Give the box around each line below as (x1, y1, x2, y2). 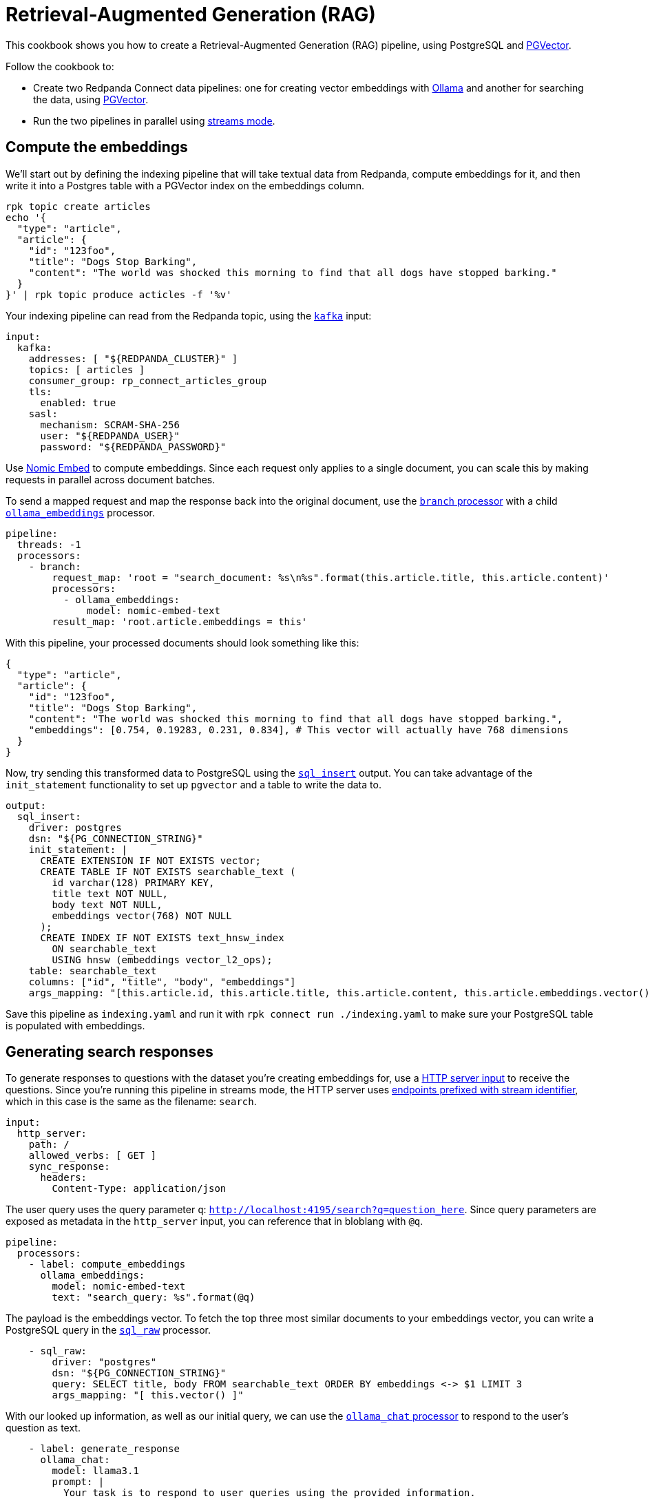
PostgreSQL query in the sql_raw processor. (6, 1324, 211, 1336)
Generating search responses (6, 1043, 213, 1061)
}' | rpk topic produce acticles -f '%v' (6, 288, 232, 300)
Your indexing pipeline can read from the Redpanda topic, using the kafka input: (6, 309, 372, 322)
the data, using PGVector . (33, 93, 149, 105)
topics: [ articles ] (28, 364, 145, 375)
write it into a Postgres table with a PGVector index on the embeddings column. (6, 179, 365, 191)
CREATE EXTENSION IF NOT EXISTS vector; (40, 854, 261, 866)
